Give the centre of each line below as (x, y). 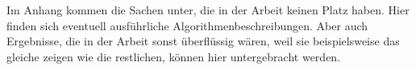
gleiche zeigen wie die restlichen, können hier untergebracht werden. (174, 56)
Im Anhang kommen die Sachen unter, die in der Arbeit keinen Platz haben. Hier (208, 10)
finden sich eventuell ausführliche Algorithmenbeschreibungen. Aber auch (187, 25)
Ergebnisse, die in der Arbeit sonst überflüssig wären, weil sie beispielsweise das (203, 41)
